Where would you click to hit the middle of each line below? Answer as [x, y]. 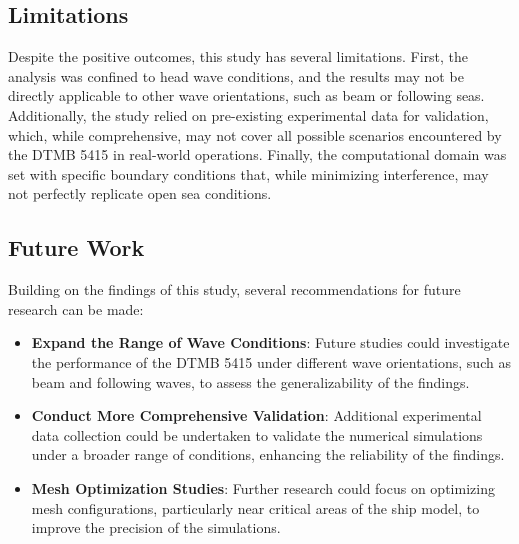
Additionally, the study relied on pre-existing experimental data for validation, [248, 114]
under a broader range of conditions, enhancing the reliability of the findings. [268, 454]
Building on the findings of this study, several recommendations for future [234, 289]
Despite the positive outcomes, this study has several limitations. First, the [238, 56]
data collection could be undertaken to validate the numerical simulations [257, 434]
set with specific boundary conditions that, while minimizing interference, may [248, 173]
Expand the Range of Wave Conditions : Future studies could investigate [270, 342]
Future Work [76, 247]
